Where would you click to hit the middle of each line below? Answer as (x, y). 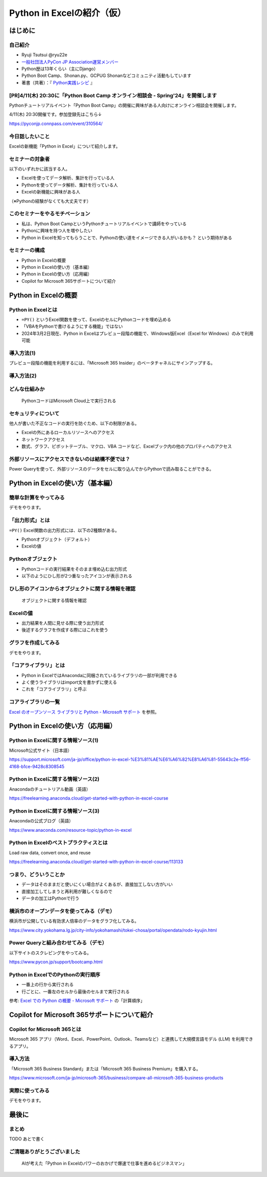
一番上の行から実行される (47, 985)
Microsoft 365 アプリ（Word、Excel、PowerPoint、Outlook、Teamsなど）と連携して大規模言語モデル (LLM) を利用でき (131, 1039)
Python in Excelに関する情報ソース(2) (54, 779)
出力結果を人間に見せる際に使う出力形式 (63, 623)
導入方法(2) (23, 376)
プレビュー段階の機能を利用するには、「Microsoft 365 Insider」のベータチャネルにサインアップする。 (112, 363)
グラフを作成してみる (35, 643)
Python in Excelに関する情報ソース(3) (54, 811)
